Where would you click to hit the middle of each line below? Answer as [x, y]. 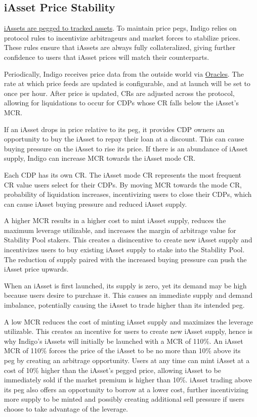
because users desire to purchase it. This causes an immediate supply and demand [128, 295]
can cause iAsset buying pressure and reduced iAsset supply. [95, 204]
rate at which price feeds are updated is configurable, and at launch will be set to [127, 83]
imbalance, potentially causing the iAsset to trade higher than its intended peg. [124, 305]
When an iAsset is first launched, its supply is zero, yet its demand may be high [126, 285]
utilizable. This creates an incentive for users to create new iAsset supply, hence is [128, 331]
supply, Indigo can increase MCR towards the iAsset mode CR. [100, 158]
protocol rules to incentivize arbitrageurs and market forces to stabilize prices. [122, 37]
